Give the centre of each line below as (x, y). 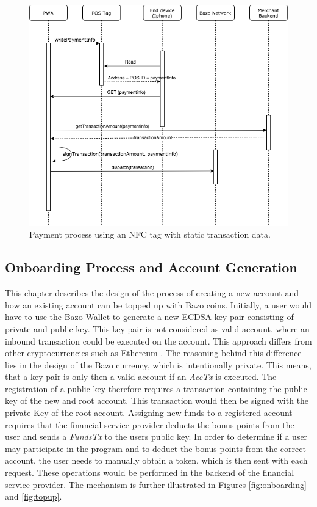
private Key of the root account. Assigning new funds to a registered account (149, 413)
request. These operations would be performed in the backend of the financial (150, 472)
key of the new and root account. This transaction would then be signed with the (157, 400)
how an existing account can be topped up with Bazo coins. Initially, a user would (158, 305)
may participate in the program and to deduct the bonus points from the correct (155, 448)
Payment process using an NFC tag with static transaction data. (150, 234)
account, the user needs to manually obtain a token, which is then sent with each (156, 460)
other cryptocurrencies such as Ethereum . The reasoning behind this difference (153, 353)
